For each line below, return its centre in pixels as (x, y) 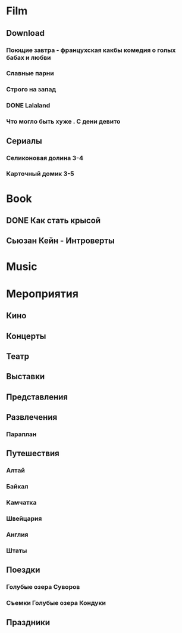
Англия (17, 534)
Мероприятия (43, 294)
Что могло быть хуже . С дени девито (63, 122)
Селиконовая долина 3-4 (45, 158)
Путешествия (33, 454)
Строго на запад (31, 90)
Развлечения (32, 417)
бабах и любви (29, 57)
